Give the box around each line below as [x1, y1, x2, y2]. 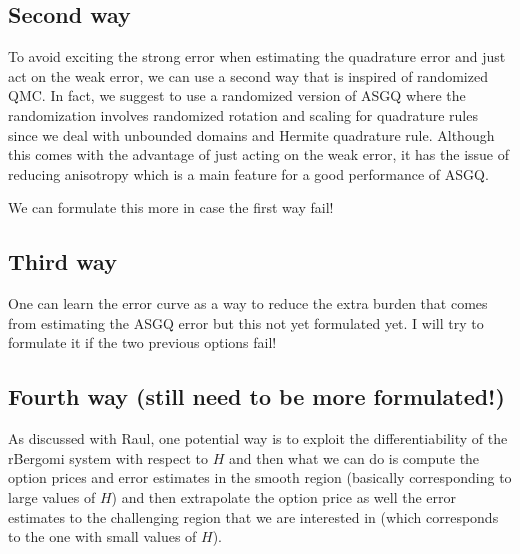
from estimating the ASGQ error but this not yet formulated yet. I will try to [8, 312, 484, 333]
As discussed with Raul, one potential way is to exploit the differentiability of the [8, 428, 508, 449]
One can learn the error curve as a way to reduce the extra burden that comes [8, 293, 488, 314]
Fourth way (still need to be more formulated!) [8, 381, 505, 412]
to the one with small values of [8, 526, 197, 547]
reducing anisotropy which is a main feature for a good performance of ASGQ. [8, 163, 489, 184]
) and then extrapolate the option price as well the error [111, 486, 456, 507]
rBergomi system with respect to [8, 447, 209, 468]
